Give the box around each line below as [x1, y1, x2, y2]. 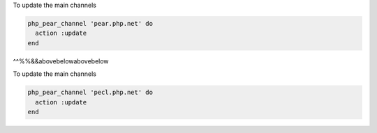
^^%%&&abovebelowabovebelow [13, 56, 109, 65]
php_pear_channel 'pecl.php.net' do [27, 88, 154, 97]
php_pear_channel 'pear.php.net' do [27, 19, 154, 27]
